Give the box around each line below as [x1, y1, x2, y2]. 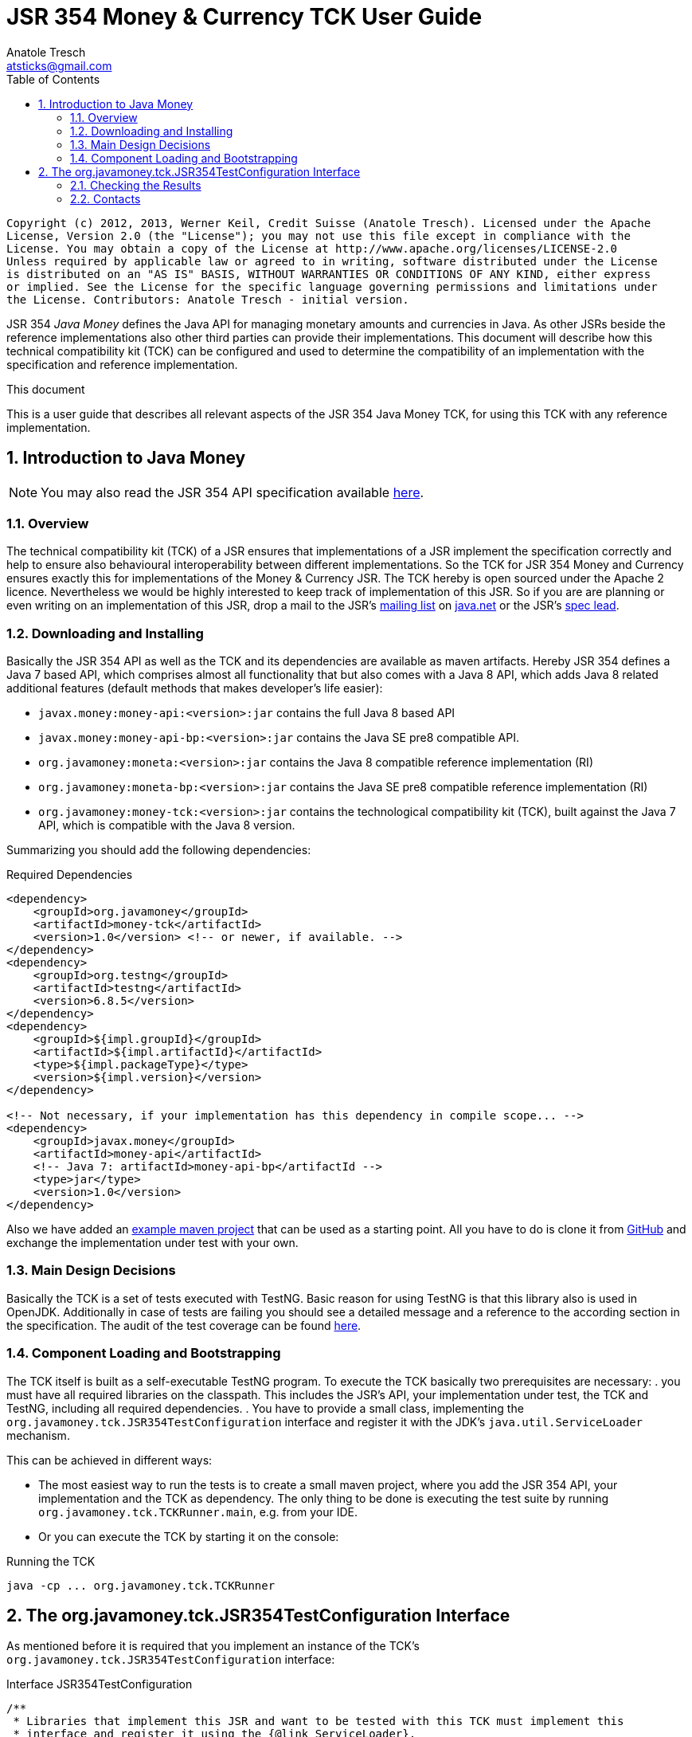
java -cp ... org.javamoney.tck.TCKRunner [6, 1578, 276, 1592]
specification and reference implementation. [6, 357, 238, 371]
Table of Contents [6, 72, 100, 86]
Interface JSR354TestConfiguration [6, 1677, 193, 1692]
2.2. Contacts [70, 191, 141, 206]
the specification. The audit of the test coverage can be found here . [6, 1318, 362, 1332]
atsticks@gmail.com [6, 58, 112, 73]
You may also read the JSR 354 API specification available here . [41, 484, 424, 500]
